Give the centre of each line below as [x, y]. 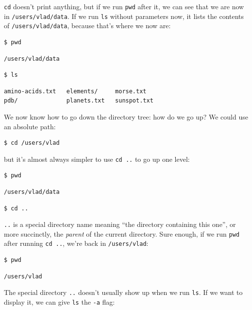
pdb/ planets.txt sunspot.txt [79, 101]
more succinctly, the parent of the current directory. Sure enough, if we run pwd [122, 233]
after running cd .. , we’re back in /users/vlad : [76, 243]
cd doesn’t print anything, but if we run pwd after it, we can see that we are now [124, 6]
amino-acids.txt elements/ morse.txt [75, 91]
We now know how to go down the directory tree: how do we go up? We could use [126, 116]
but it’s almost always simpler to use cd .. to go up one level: [97, 159]
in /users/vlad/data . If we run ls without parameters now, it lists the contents [124, 16]
